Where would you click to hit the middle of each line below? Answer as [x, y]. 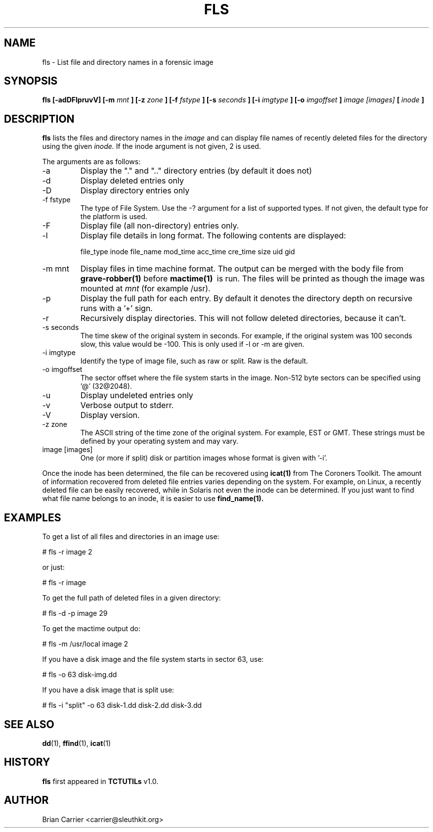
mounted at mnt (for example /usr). [145, 289]
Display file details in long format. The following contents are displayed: [213, 236]
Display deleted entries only [132, 181]
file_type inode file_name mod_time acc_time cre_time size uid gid [188, 252]
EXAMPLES [33, 517]
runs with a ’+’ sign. [116, 308]
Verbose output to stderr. [127, 405]
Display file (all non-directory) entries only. [160, 226]
